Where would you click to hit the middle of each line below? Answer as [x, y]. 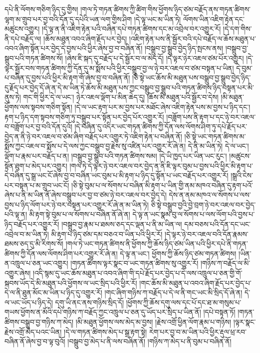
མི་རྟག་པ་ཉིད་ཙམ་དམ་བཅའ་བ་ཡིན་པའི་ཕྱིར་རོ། [107, 234]
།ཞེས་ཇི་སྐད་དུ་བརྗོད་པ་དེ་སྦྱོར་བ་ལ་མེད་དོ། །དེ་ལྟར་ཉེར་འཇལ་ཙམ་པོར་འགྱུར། [154, 58]
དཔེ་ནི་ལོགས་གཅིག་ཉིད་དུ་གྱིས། [41, 9]
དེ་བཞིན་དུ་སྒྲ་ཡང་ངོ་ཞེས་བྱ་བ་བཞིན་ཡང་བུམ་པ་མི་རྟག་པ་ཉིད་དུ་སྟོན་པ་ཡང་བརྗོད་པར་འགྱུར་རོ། [117, 175]
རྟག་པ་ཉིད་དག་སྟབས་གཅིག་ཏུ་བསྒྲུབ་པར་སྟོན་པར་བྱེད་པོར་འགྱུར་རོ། [84, 116]
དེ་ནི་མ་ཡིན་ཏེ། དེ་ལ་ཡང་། [218, 146]
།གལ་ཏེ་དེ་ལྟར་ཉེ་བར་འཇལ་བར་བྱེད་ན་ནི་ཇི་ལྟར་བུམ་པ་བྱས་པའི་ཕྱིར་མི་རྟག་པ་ [161, 165]
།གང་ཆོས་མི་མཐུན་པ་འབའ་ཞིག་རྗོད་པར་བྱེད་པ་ [195, 282]
